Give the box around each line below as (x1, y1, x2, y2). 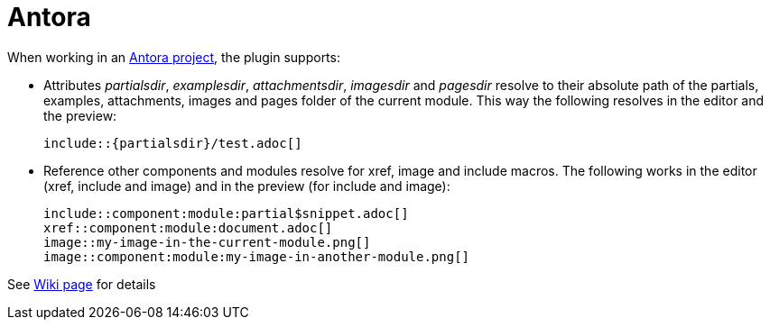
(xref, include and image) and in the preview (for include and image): (43, 177, 450, 194)
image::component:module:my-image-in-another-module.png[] (43, 249, 470, 264)
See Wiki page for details (7, 276, 156, 292)
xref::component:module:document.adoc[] (43, 220, 333, 235)
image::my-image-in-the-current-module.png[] (43, 234, 371, 250)
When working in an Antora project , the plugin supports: (7, 49, 340, 65)
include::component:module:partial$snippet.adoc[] (43, 205, 409, 221)
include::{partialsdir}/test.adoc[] (43, 135, 302, 150)
